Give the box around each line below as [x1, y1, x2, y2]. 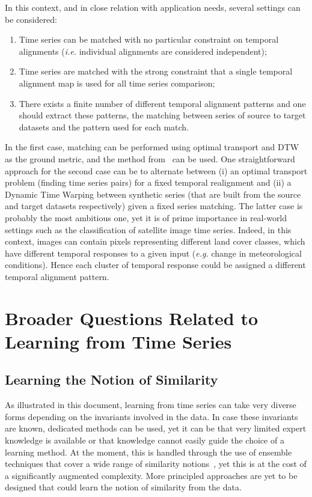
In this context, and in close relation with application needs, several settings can [5, 1, 301, 13]
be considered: [5, 13, 57, 25]
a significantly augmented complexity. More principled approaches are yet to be [5, 469, 298, 481]
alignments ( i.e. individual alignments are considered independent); [19, 44, 267, 57]
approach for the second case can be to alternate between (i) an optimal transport [5, 164, 308, 177]
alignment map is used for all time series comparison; [19, 76, 215, 89]
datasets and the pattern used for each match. [19, 120, 189, 133]
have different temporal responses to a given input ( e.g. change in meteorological [5, 246, 302, 259]
